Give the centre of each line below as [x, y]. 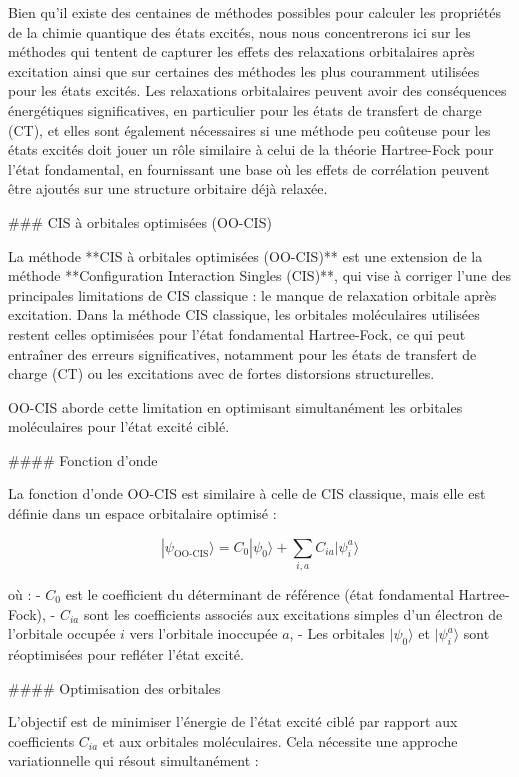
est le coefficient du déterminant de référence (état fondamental [259, 593]
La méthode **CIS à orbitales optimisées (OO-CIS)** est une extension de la [245, 255]
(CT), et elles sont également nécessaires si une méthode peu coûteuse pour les [249, 129]
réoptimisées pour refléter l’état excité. [126, 653]
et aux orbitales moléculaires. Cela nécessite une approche [280, 740]
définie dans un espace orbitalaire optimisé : [142, 513]
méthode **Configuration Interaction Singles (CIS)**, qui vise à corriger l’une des [259, 275]
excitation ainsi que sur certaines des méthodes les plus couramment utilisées [244, 70]
